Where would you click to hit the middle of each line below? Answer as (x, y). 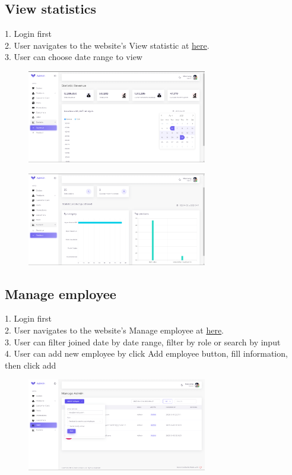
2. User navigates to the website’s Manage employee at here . (115, 330)
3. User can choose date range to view (74, 57)
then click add (31, 365)
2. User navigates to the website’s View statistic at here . (107, 45)
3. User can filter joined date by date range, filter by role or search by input (143, 342)
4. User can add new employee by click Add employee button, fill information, (146, 353)
